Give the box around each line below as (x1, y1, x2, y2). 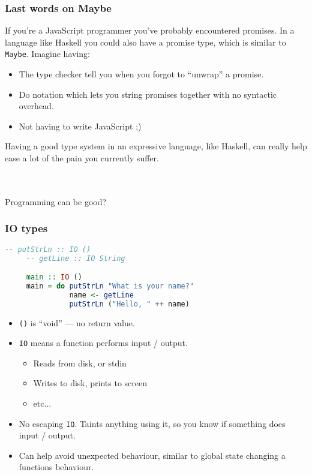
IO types (5, 221, 48, 236)
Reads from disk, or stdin (33, 356, 127, 369)
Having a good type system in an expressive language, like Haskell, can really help (5, 140, 307, 152)
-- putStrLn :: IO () (5, 245, 91, 254)
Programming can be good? (5, 195, 107, 208)
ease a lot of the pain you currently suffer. (5, 152, 159, 164)
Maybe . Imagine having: (5, 47, 90, 60)
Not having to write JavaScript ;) (19, 119, 142, 132)
